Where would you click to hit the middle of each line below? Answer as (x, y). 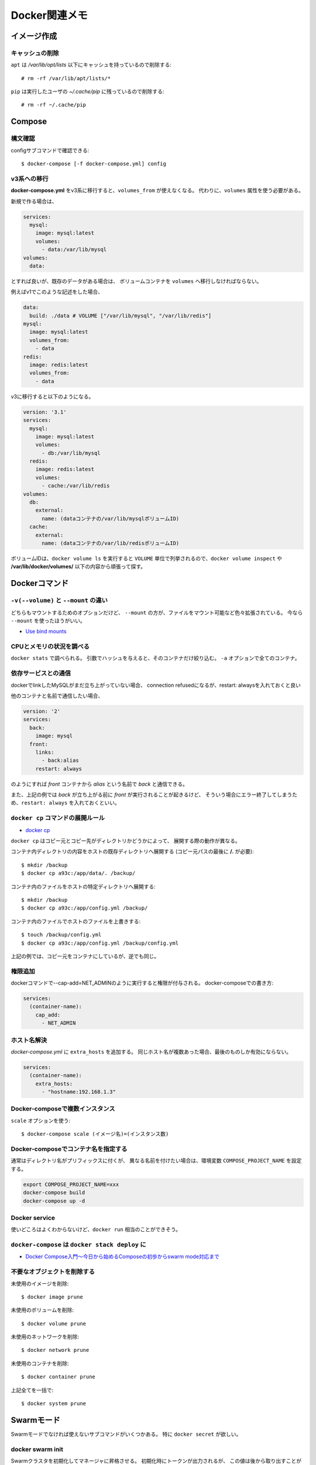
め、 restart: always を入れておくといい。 (65, 803)
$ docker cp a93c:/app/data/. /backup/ (78, 873)
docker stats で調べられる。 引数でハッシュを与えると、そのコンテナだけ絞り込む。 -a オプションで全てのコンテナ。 (156, 658)
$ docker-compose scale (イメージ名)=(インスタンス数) (95, 1134)
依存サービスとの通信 (41, 673)
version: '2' (42, 711)
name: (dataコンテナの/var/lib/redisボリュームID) (111, 543)
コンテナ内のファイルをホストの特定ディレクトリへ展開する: (83, 886)
